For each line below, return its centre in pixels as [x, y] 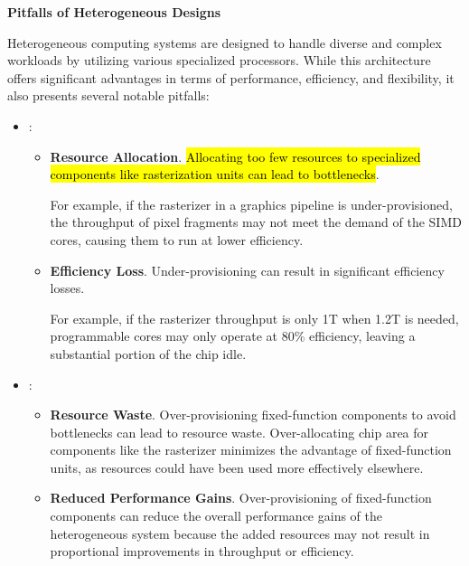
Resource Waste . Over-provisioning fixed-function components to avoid [253, 415]
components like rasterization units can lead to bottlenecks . [215, 174]
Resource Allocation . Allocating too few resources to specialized [235, 156]
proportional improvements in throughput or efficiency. [202, 551]
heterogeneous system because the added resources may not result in [240, 533]
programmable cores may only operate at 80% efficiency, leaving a [233, 336]
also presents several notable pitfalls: [108, 95]
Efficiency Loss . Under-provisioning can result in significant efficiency [247, 270]
